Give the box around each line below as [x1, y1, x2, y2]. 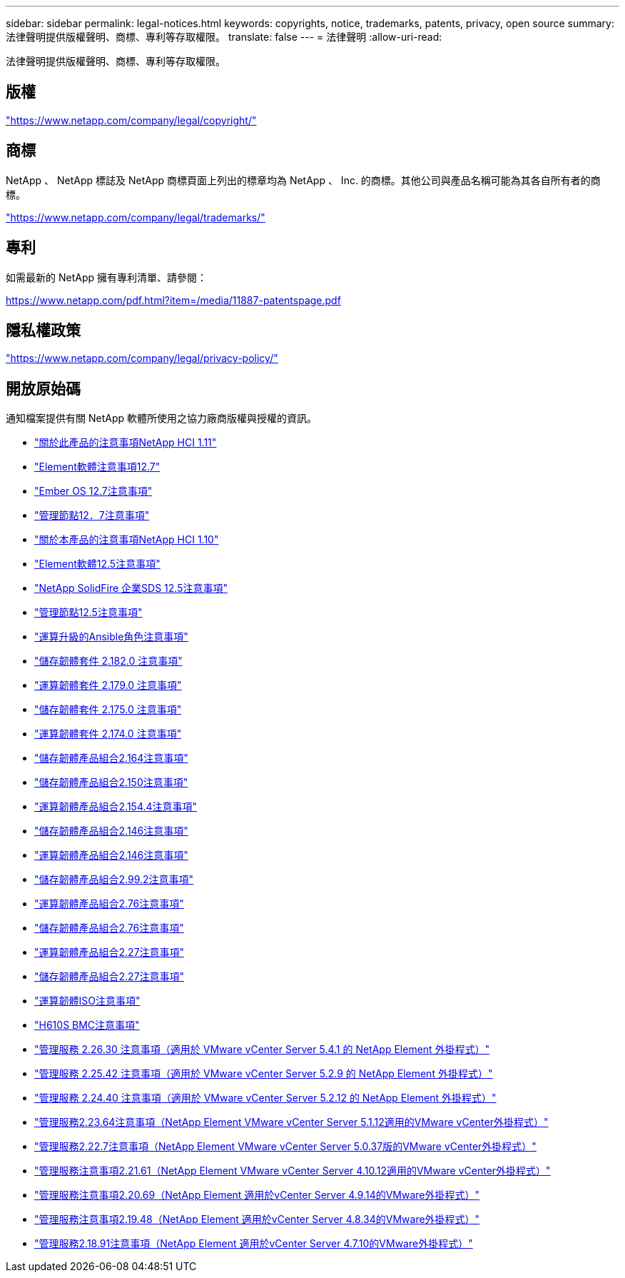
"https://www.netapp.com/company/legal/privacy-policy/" [6, 352, 278, 365]
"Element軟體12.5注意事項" [34, 558, 161, 570]
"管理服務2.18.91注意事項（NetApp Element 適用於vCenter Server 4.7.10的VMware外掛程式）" [34, 1237, 473, 1250]
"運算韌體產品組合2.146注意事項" [34, 849, 188, 862]
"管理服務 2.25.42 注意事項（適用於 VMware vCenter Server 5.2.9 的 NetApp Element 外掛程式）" [34, 1067, 493, 1080]
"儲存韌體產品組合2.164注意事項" [34, 752, 188, 765]
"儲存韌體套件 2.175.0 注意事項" [34, 703, 182, 716]
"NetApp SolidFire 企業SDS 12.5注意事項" [34, 582, 228, 595]
